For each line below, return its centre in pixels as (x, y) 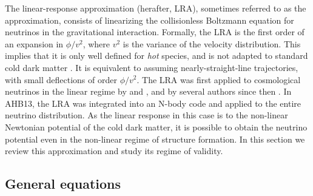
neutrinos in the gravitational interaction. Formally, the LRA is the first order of (155, 32)
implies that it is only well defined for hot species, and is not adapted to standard (156, 56)
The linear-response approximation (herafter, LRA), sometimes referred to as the (156, 8)
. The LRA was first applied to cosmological (219, 79)
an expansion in (34, 43)
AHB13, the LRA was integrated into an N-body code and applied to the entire (153, 103)
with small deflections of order (61, 79)
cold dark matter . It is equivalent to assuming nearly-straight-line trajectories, (152, 67)
